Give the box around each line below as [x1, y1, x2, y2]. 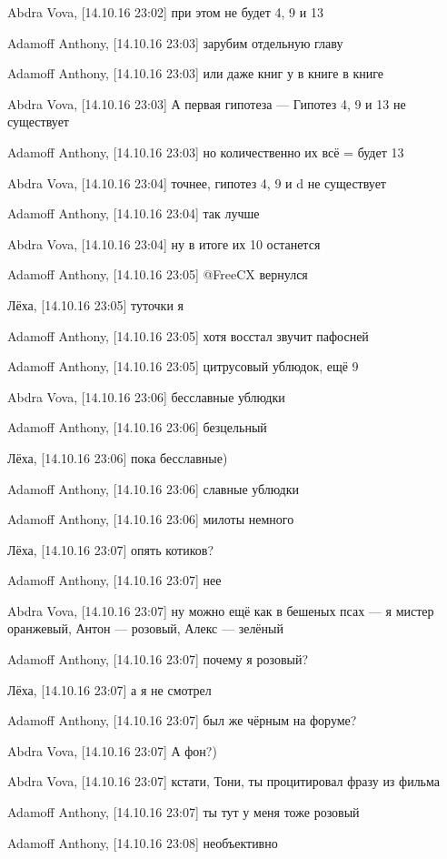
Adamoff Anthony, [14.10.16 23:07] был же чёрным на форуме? [7, 711, 357, 730]
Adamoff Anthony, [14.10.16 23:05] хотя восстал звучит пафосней [7, 326, 369, 345]
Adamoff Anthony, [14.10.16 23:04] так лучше [7, 204, 260, 223]
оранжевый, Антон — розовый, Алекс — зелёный [7, 619, 283, 638]
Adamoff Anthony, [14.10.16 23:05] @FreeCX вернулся [7, 265, 308, 284]
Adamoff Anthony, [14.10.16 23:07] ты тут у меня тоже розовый [7, 803, 360, 822]
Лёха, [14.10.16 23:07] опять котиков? [7, 540, 214, 559]
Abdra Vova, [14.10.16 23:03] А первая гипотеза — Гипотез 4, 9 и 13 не [7, 94, 406, 113]
